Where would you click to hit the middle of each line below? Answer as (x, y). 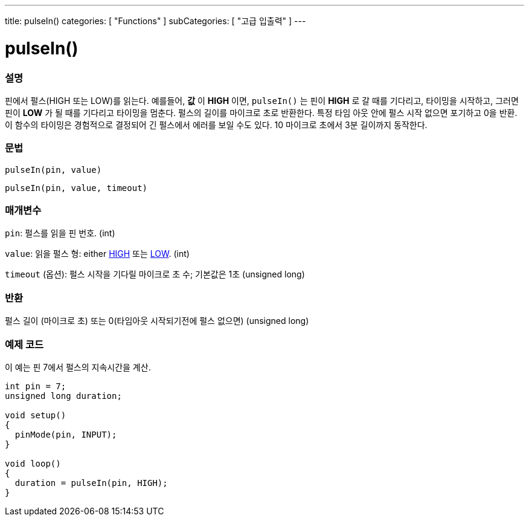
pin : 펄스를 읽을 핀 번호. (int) (60, 233)
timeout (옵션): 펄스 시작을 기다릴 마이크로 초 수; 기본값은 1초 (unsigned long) (155, 274)
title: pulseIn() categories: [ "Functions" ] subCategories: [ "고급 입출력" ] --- (155, 21)
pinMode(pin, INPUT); (66, 434)
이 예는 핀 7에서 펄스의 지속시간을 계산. (78, 367)
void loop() (33, 463)
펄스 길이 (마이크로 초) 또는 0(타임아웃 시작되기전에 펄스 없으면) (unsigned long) (157, 321)
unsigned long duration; (63, 396)
